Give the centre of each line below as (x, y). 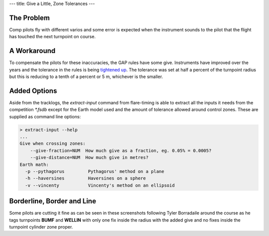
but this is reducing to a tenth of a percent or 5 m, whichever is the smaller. (86, 77)
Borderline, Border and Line (53, 201)
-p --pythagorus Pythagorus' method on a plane (95, 171)
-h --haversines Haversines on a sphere (86, 178)
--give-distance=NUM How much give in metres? (89, 157)
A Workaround (32, 51)
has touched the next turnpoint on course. (52, 37)
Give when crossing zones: (53, 144)
